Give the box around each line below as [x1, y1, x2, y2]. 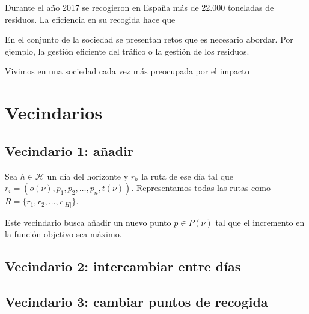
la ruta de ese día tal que [141, 169, 234, 182]
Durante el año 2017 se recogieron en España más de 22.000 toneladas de [5, 1, 274, 13]
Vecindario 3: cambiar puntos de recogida [5, 292, 268, 311]
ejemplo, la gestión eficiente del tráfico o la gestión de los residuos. [5, 44, 249, 57]
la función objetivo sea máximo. [5, 228, 122, 240]
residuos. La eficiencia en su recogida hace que [5, 13, 176, 25]
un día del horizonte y [47, 169, 129, 182]
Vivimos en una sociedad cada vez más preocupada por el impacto [5, 65, 249, 77]
